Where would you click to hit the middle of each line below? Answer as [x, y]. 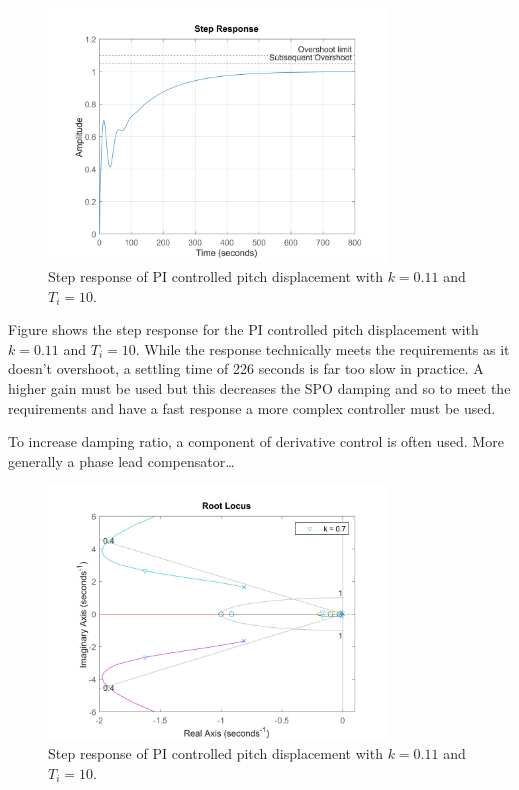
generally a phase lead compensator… [121, 460]
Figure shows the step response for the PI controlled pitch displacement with [243, 329]
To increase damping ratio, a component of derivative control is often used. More [256, 441]
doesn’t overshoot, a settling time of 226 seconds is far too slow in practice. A [246, 368]
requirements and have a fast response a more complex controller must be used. [252, 407]
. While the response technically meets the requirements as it [322, 348]
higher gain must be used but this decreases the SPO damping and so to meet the [259, 387]
